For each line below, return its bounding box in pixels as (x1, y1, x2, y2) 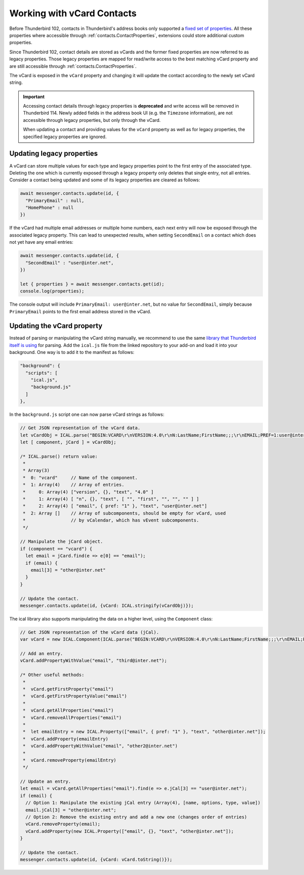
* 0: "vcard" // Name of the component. (23, 475, 138, 480)
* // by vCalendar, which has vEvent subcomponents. (23, 517, 200, 523)
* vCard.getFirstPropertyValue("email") (23, 693, 127, 699)
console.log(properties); (20, 288, 85, 294)
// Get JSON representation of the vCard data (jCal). (20, 629, 159, 635)
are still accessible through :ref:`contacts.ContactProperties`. (9, 63, 137, 69)
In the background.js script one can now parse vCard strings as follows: (9, 411, 165, 417)
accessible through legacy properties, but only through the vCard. (23, 117, 161, 123)
